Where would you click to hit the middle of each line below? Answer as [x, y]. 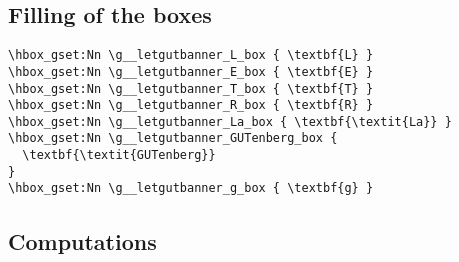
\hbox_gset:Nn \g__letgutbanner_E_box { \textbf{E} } [191, 71]
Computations [82, 240]
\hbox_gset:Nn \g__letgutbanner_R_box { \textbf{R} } [191, 105]
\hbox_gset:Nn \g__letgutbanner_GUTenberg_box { [173, 138]
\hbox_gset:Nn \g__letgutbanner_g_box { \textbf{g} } [191, 188]
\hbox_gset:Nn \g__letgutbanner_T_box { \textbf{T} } [191, 88]
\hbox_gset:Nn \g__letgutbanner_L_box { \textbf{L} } [191, 55]
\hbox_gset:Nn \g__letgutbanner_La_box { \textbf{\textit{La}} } [230, 121]
